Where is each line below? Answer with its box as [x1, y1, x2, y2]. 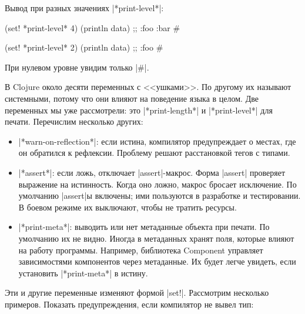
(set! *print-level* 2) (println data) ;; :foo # [5, 41, 163, 54]
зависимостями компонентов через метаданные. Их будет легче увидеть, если [18, 255, 296, 268]
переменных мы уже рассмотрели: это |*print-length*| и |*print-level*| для [5, 103, 273, 116]
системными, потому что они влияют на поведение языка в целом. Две [5, 92, 259, 104]
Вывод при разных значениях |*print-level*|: [5, 2, 164, 14]
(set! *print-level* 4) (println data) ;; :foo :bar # [5, 21, 180, 34]
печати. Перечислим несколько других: [5, 115, 143, 128]
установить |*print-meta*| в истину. [18, 266, 148, 279]
